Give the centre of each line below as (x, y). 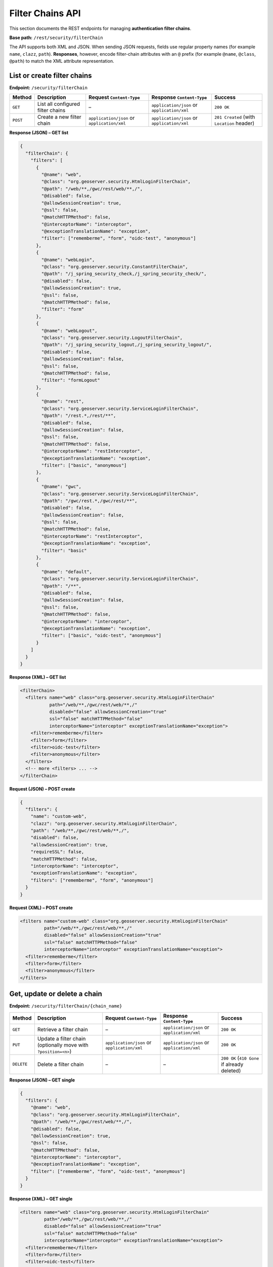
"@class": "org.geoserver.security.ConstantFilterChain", (115, 267)
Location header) (234, 123)
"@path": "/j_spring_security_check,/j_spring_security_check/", (124, 274)
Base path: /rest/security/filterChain (56, 38)
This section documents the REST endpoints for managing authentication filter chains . (100, 28)
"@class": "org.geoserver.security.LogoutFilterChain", (112, 338)
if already (232, 1064)
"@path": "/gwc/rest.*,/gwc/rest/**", (89, 501)
